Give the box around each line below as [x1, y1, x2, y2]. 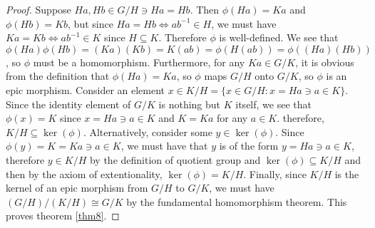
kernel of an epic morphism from [6, 180, 148, 195]
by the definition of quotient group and [89, 152, 261, 167]
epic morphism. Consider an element [6, 82, 165, 97]
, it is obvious [295, 54, 354, 69]
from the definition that [6, 68, 110, 83]
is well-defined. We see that [219, 30, 339, 45]
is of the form [219, 138, 279, 153]
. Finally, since [243, 166, 307, 181]
